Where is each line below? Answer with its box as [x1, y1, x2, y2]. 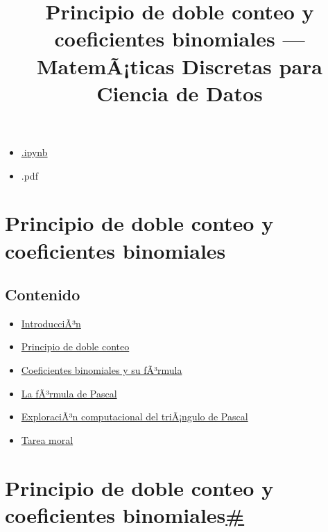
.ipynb [21, 144, 48, 159]
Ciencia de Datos [96, 78, 263, 107]
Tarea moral [21, 432, 74, 447]
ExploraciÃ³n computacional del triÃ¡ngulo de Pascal [21, 409, 248, 424]
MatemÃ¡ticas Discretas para [36, 51, 323, 80]
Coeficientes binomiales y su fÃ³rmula [21, 363, 182, 377]
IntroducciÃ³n [21, 316, 81, 330]
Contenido [5, 284, 80, 305]
